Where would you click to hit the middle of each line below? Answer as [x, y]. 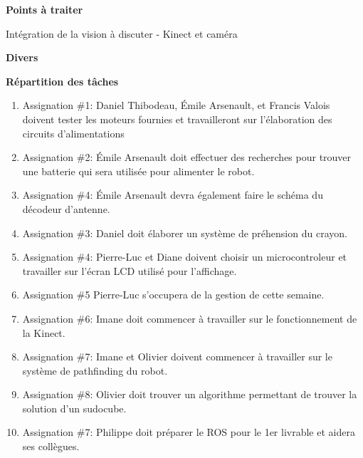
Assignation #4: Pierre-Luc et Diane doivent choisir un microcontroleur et [185, 257]
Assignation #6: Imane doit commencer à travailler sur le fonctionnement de [190, 318]
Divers [22, 57]
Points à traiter [44, 9]
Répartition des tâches [62, 81]
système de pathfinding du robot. [95, 370]
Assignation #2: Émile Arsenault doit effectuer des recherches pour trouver [187, 157]
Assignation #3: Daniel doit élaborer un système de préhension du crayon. [185, 233]
